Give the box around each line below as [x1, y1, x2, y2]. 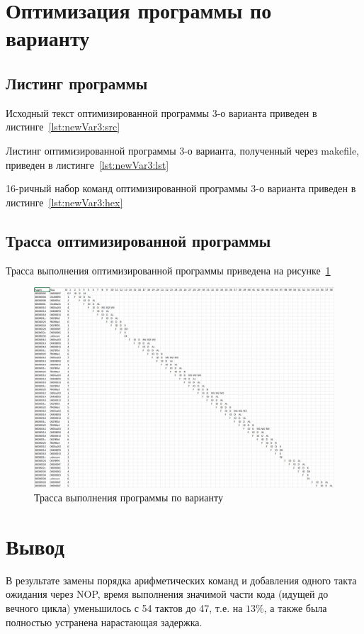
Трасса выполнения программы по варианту [34, 490, 223, 505]
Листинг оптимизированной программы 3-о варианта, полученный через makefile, [6, 143, 360, 157]
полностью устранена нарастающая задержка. [6, 614, 203, 629]
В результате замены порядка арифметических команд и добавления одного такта [6, 572, 357, 587]
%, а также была [256, 601, 327, 616]
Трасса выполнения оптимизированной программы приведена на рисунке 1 [6, 262, 331, 277]
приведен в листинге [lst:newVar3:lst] [6, 157, 169, 172]
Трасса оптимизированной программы [6, 229, 271, 251]
